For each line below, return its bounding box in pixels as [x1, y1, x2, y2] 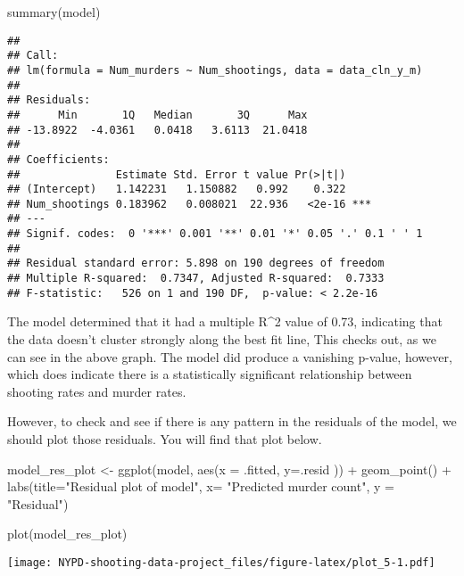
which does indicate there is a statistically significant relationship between [7, 365, 412, 383]
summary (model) [7, 3, 101, 21]
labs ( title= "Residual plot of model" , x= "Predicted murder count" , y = [7, 477, 394, 496]
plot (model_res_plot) [7, 524, 128, 543]
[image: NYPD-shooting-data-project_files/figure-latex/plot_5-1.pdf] [7, 555, 435, 569]
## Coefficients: [7, 152, 110, 166]
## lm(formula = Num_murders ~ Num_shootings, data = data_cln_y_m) [7, 63, 423, 77]
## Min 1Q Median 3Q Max [7, 108, 308, 121]
